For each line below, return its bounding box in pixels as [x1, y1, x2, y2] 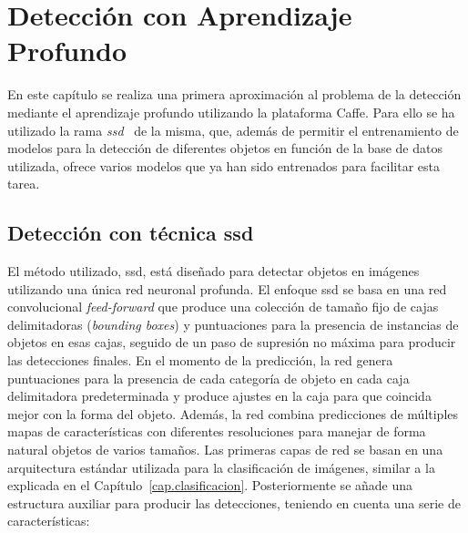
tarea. [7, 174, 40, 193]
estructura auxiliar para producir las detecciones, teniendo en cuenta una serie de [7, 493, 461, 512]
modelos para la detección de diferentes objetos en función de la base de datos [7, 138, 443, 158]
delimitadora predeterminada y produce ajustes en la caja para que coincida [7, 386, 432, 405]
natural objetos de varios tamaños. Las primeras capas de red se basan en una [7, 440, 443, 459]
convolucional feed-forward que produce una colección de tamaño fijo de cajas [7, 297, 439, 316]
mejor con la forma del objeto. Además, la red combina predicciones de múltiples [7, 404, 459, 423]
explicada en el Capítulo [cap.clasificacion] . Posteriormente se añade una [7, 476, 413, 495]
